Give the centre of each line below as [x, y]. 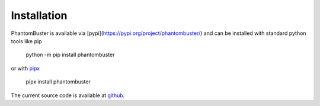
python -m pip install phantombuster [70, 55]
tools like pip [26, 41]
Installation [39, 15]
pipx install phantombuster [58, 82]
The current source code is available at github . [68, 95]
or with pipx [25, 68]
